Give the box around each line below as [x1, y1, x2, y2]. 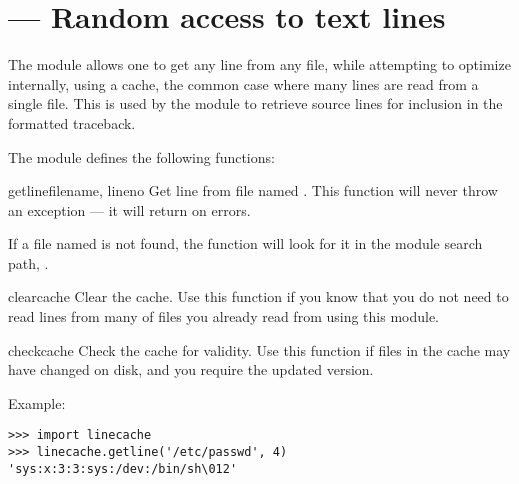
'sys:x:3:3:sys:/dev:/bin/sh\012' [8, 461, 238, 476]
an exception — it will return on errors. [8, 199, 251, 220]
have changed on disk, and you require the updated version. [8, 359, 374, 380]
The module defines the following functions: [8, 146, 275, 167]
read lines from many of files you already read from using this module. [8, 306, 440, 327]
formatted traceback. [8, 112, 136, 133]
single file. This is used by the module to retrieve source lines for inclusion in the [8, 93, 503, 114]
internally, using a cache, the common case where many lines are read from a [8, 73, 479, 94]
